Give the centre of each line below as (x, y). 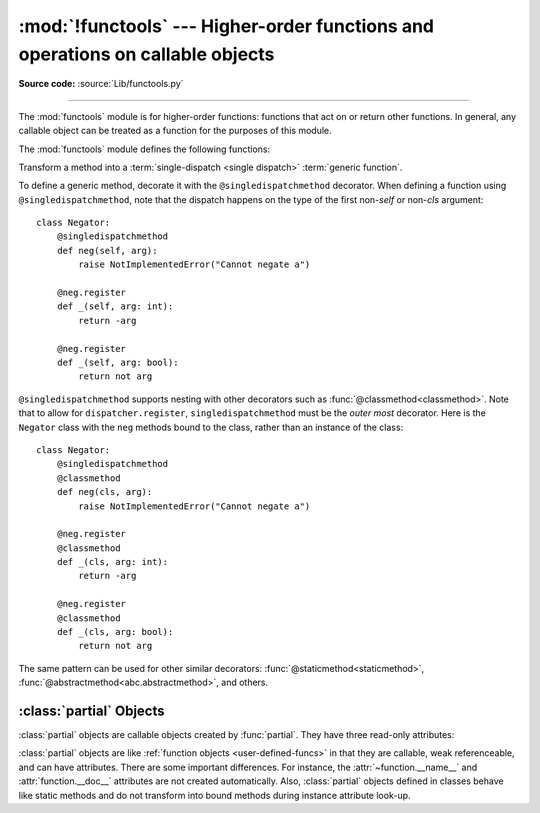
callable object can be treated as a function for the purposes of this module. (175, 131)
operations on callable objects (146, 54)
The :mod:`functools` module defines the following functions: (144, 149)
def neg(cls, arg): (104, 492)
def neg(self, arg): (107, 250)
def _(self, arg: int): (115, 306)
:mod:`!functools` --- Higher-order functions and (226, 26)
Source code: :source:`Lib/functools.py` (101, 84)
